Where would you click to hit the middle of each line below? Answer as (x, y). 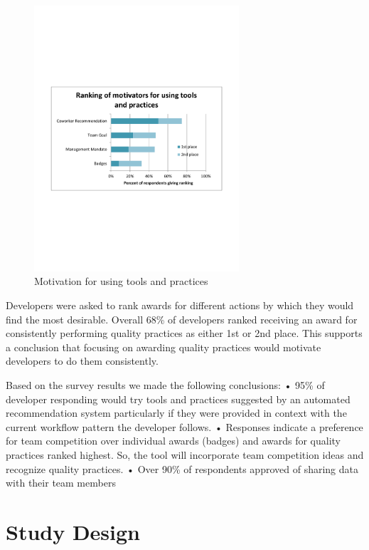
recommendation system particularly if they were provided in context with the (176, 413)
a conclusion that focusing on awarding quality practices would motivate (164, 347)
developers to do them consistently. (82, 361)
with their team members (61, 483)
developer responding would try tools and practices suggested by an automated (178, 399)
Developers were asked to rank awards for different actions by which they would (180, 305)
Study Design (73, 531)
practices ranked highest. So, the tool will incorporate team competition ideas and (185, 454)
